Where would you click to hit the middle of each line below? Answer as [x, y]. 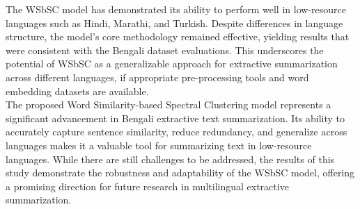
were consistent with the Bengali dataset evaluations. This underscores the [165, 50]
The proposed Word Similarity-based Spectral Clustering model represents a [169, 104]
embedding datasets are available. [77, 91]
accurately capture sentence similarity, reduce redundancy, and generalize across [177, 132]
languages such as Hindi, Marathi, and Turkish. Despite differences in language [174, 23]
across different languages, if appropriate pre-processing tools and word [157, 77]
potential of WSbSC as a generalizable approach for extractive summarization [172, 64]
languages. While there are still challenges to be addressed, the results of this [170, 159]
